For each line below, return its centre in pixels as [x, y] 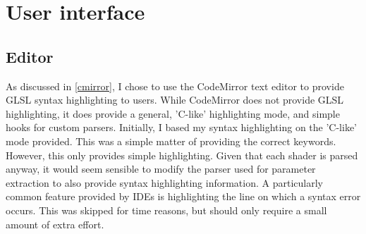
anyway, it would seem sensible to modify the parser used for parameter [161, 169]
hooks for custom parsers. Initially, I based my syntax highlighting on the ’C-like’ [181, 127]
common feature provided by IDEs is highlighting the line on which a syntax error [183, 196]
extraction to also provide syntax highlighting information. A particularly [164, 182]
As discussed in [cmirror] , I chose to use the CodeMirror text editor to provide [175, 86]
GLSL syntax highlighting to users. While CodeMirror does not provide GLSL [175, 100]
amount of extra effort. [55, 224]
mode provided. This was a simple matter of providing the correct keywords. [171, 141]
